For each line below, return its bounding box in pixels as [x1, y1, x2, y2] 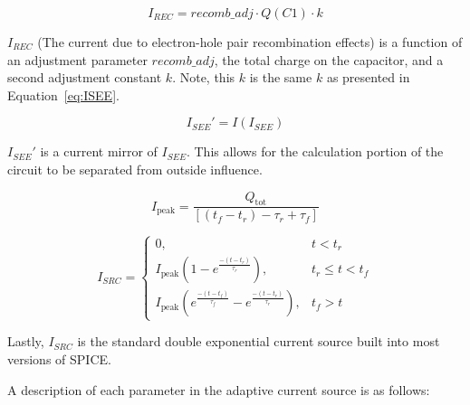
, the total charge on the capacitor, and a [214, 50, 444, 69]
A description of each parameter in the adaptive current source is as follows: [7, 380, 430, 399]
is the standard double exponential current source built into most [77, 332, 440, 351]
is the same [249, 68, 312, 87]
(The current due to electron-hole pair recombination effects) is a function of [37, 33, 463, 51]
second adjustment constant [7, 68, 162, 87]
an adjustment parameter [7, 50, 148, 69]
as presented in [326, 68, 410, 87]
